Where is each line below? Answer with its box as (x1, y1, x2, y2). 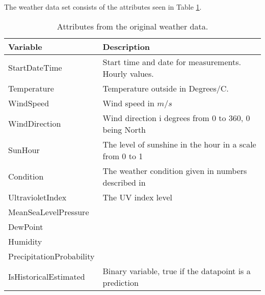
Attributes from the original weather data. (57, 20, 208, 32)
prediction (102, 276, 139, 288)
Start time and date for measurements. (102, 55, 241, 68)
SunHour (8, 144, 40, 156)
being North (102, 123, 146, 135)
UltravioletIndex (8, 191, 67, 203)
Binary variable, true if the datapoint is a (102, 264, 251, 277)
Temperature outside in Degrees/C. (102, 82, 229, 94)
